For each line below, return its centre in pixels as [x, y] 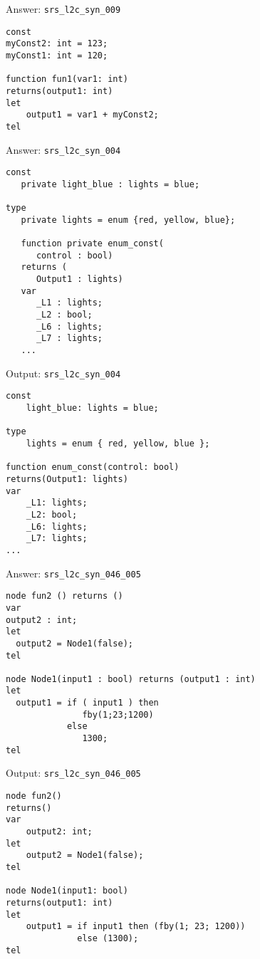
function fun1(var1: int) [67, 79]
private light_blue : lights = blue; [110, 184]
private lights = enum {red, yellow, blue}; [128, 220]
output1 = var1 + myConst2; [92, 115]
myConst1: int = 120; [57, 55]
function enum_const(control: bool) [93, 467]
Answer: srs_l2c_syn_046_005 [73, 573]
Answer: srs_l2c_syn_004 [63, 149]
